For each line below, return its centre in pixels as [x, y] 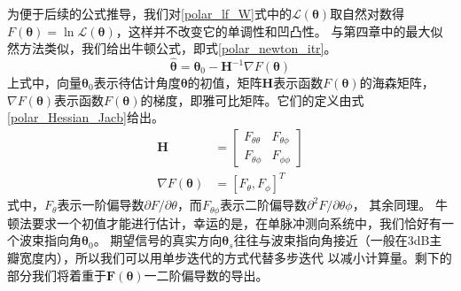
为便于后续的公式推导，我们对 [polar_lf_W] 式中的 [149, 13]
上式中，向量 [44, 82]
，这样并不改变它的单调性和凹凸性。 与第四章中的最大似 [279, 31]
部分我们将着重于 [57, 275]
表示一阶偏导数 [101, 205]
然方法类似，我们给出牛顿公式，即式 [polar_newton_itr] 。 [172, 48]
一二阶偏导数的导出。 [206, 275]
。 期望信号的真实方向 [158, 240]
